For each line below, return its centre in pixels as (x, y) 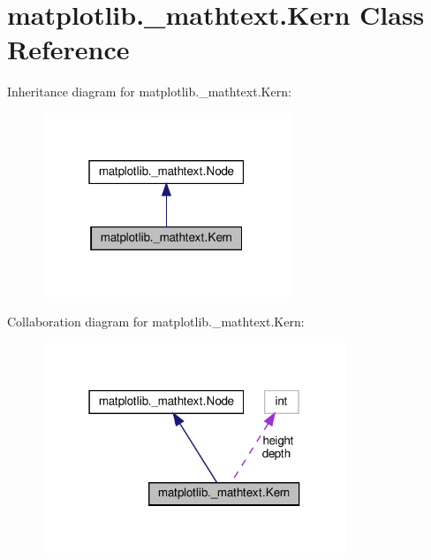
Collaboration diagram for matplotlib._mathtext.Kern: (156, 322)
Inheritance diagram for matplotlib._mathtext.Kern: (149, 92)
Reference (68, 49)
